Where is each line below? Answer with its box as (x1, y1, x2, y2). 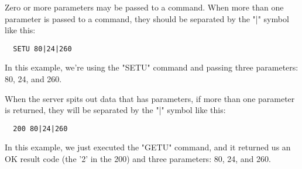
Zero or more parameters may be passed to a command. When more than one (5, 1, 284, 13)
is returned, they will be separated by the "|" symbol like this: (5, 104, 226, 116)
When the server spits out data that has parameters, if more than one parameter (5, 92, 295, 104)
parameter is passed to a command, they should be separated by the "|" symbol (5, 12, 289, 24)
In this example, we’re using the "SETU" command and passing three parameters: (5, 61, 298, 73)
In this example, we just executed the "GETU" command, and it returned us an (5, 141, 291, 153)
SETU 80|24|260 (13, 44, 72, 53)
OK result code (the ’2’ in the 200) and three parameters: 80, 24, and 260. (5, 153, 271, 165)
